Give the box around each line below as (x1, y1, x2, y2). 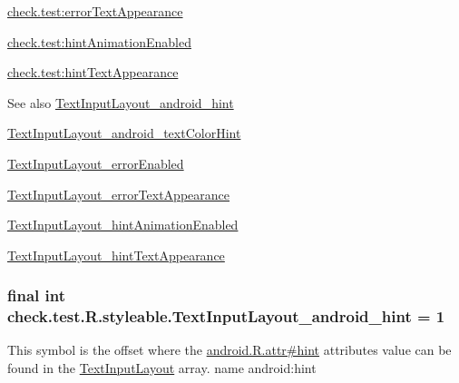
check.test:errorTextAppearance (7, 2, 183, 20)
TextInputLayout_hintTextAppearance (7, 245, 225, 264)
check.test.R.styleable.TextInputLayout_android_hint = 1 (7, 305, 445, 328)
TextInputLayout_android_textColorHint (7, 123, 241, 142)
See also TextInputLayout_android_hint (7, 93, 234, 112)
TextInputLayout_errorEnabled (7, 153, 184, 172)
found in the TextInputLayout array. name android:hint (7, 358, 317, 378)
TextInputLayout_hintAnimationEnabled (7, 215, 239, 234)
